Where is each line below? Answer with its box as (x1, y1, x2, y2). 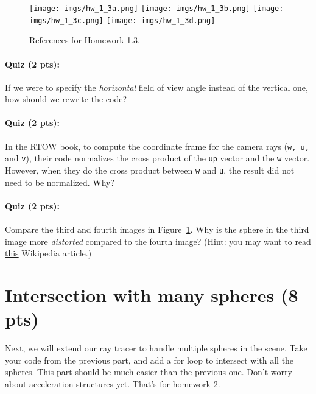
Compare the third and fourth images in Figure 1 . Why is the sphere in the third (5, 223, 309, 236)
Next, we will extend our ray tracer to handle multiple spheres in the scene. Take (5, 342, 307, 354)
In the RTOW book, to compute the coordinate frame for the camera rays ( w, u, (5, 139, 309, 152)
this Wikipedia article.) (5, 247, 92, 259)
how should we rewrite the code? (5, 93, 127, 105)
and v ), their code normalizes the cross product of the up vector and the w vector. (5, 152, 310, 164)
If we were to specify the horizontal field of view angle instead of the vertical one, (5, 80, 308, 93)
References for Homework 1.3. (29, 33, 140, 46)
